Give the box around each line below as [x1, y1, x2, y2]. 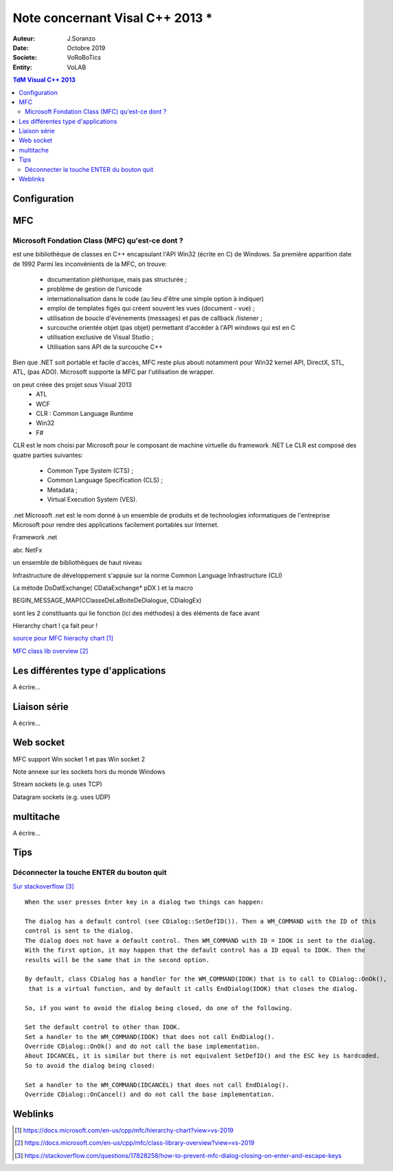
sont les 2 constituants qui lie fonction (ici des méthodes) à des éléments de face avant [12, 609, 260, 617]
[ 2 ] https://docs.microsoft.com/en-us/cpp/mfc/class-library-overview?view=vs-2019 [14, 1139, 255, 1147]
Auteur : [12, 34, 36, 43]
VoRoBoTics [67, 54, 101, 62]
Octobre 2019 [67, 43, 106, 52]
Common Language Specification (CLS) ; [47, 476, 163, 484]
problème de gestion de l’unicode [47, 285, 142, 293]
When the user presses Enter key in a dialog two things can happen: [25, 898, 265, 906]
